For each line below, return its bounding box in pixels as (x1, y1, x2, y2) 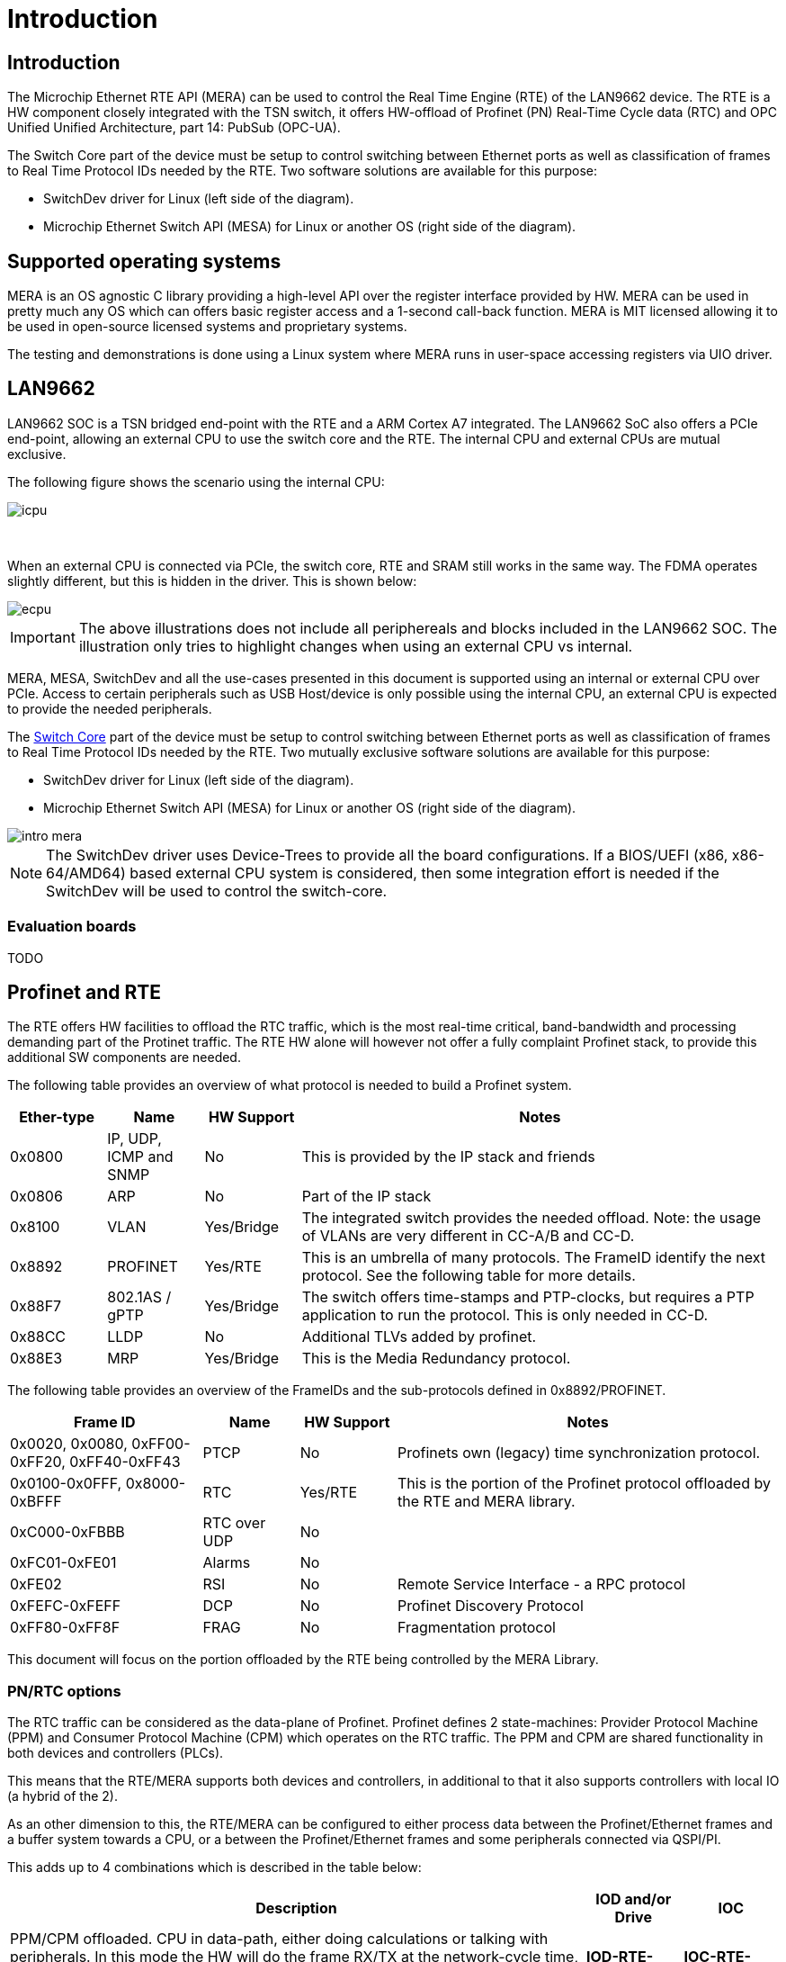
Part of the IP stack (301, 1187, 432, 1206)
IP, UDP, (107, 1129, 162, 1148)
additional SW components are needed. (7, 1049, 241, 1066)
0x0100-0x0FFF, (10, 1474, 122, 1493)
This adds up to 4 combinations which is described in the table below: (7, 1859, 422, 1876)
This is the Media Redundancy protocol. (301, 1349, 571, 1368)
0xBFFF (10, 1492, 62, 1511)
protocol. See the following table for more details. (301, 1266, 636, 1285)
